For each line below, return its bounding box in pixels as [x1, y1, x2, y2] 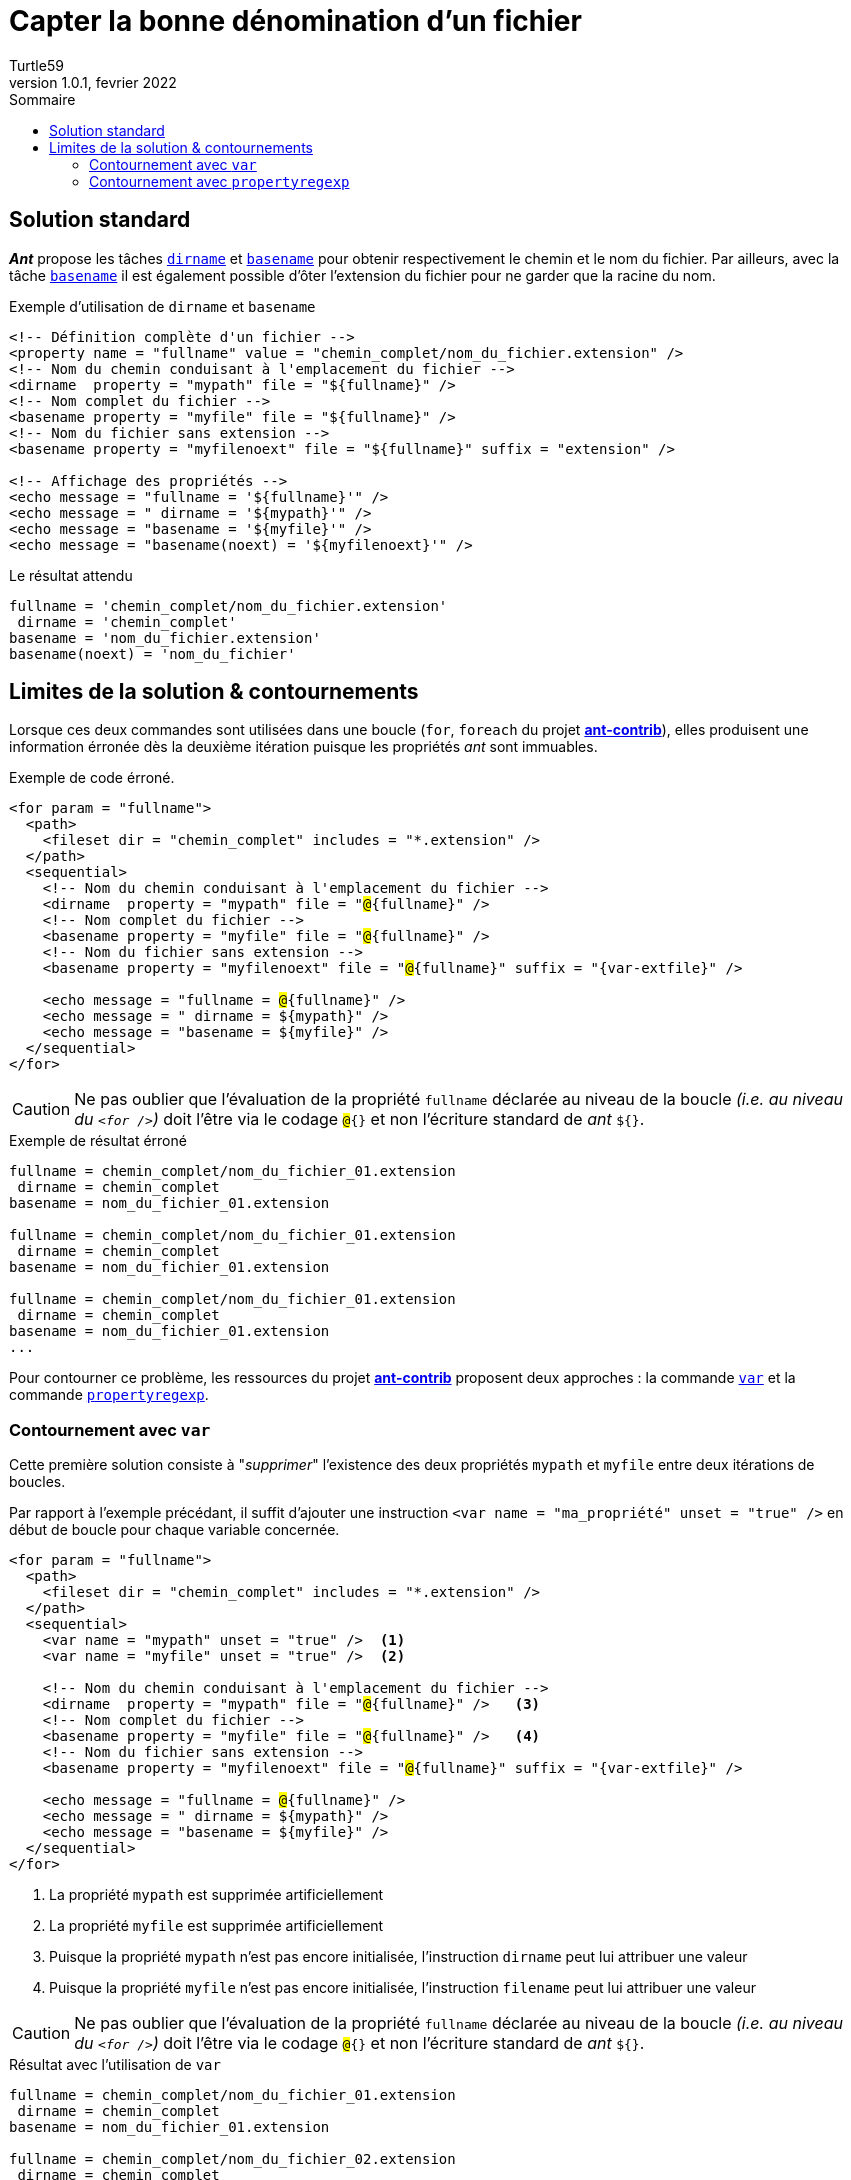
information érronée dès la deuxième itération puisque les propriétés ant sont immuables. [9, 738, 598, 756]
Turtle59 [9, 56, 64, 74]
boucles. [9, 1473, 66, 1491]
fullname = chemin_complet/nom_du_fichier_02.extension [9, 2151, 456, 2168]
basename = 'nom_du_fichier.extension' [9, 629, 321, 646]
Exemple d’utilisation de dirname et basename [9, 297, 316, 315]
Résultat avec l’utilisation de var [9, 2056, 221, 2074]
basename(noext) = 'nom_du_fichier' [9, 645, 296, 662]
